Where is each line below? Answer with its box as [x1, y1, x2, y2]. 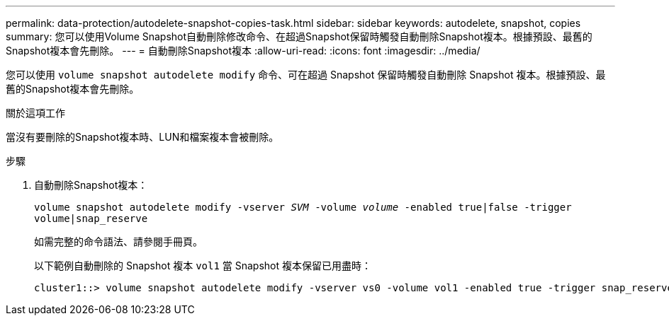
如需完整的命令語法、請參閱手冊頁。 [34, 235, 203, 247]
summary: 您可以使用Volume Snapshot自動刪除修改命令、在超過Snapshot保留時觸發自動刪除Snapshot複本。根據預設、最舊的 [6, 30, 592, 42]
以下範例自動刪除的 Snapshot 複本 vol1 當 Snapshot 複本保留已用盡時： [34, 259, 372, 272]
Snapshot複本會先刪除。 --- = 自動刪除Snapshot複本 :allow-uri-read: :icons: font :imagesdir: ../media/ [6, 45, 480, 57]
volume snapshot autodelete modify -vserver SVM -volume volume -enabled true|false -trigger [34, 202, 572, 213]
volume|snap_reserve [34, 213, 148, 224]
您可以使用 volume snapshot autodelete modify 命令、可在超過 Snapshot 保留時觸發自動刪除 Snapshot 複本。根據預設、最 [6, 69, 606, 81]
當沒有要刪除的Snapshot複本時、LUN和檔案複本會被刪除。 [6, 131, 279, 143]
